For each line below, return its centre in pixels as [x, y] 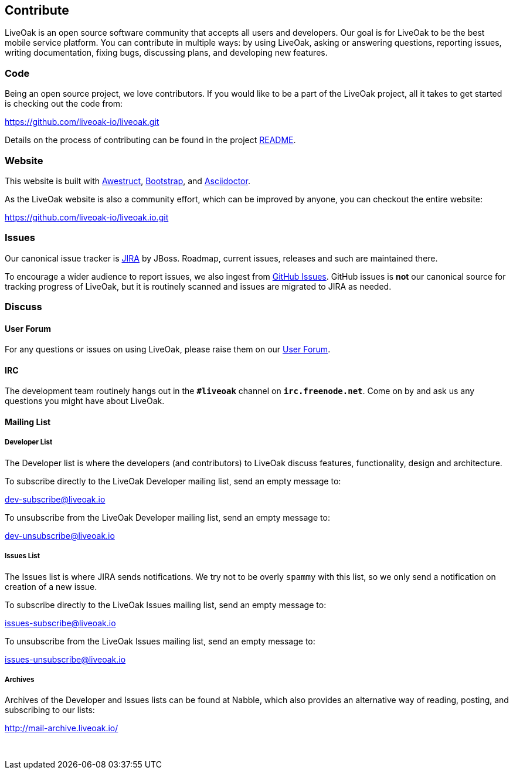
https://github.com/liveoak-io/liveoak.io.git [87, 217]
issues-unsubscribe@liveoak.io [65, 659]
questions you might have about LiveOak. [85, 401]
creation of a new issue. [51, 586]
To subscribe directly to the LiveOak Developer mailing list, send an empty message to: [173, 481]
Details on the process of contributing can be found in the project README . [150, 140]
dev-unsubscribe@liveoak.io [60, 535]
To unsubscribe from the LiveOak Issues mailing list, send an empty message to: [160, 641]
